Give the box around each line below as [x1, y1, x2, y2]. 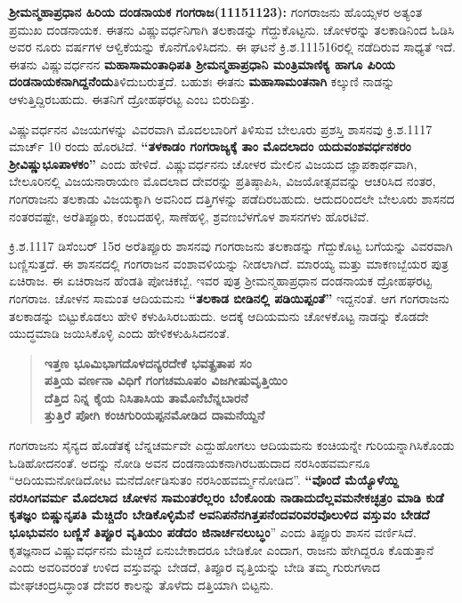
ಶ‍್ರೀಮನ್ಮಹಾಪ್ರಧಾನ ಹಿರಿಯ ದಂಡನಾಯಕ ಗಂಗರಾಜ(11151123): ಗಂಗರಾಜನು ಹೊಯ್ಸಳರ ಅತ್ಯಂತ [9, 3, 423, 20]
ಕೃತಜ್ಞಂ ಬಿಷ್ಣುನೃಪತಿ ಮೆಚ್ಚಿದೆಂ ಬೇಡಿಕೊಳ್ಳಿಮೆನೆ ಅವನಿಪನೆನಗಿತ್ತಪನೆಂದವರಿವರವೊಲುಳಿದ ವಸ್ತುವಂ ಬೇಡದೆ [9, 505, 430, 524]
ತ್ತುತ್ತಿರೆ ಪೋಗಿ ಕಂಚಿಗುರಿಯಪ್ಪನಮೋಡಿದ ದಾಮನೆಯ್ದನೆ [44, 406, 265, 424]
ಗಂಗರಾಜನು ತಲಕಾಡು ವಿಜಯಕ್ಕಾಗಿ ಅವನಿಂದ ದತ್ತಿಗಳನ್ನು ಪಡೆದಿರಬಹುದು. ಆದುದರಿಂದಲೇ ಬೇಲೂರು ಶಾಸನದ [9, 189, 455, 207]
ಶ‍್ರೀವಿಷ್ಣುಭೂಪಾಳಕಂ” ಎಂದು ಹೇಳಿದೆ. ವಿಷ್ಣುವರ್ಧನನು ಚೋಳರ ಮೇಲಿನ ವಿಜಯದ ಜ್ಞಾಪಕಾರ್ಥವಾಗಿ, [9, 154, 417, 173]
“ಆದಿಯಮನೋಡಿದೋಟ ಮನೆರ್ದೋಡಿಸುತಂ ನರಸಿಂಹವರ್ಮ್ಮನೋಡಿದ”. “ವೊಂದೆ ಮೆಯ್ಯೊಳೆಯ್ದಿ [9, 470, 399, 489]
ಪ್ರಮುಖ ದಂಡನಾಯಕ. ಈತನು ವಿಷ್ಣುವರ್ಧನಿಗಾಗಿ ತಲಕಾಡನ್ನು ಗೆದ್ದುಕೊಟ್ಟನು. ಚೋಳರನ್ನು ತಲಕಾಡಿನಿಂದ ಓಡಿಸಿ [9, 20, 455, 38]
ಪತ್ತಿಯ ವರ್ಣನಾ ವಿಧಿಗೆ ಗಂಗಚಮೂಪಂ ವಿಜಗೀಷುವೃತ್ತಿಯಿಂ [44, 371, 288, 390]
